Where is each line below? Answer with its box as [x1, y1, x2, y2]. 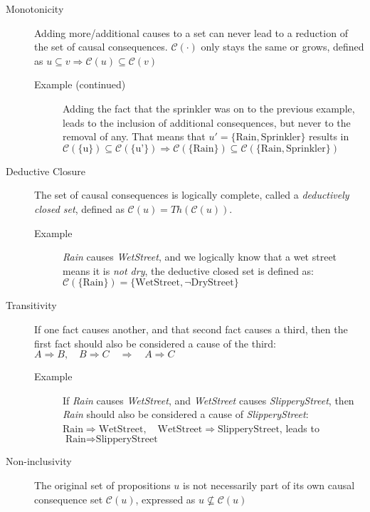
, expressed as [135, 491, 196, 506]
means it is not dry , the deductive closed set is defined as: [63, 263, 314, 278]
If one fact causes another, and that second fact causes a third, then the [34, 321, 348, 336]
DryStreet [191, 278, 234, 288]
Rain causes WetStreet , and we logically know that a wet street [63, 249, 337, 264]
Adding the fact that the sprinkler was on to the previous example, [63, 100, 355, 115]
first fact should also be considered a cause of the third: [34, 335, 277, 350]
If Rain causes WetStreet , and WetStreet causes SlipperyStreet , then [63, 392, 354, 407]
